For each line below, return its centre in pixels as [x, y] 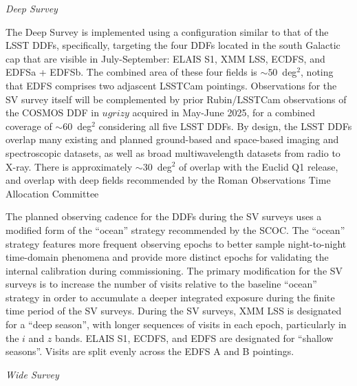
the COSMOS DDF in [52, 112]
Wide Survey [32, 374]
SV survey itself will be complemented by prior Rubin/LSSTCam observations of [176, 99]
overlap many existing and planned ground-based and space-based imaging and [172, 139]
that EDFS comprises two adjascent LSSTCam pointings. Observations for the [171, 85]
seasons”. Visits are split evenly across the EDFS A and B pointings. [150, 351]
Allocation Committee [52, 193]
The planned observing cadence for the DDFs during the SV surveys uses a [164, 216]
